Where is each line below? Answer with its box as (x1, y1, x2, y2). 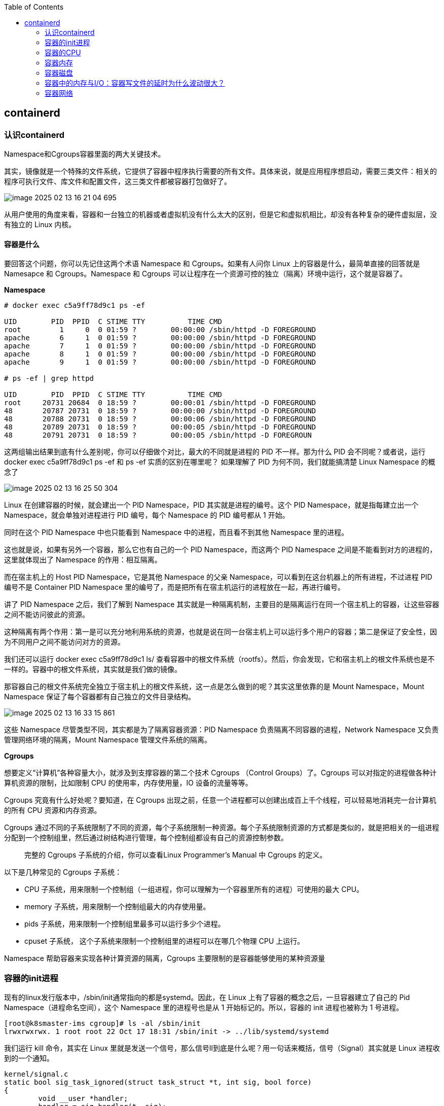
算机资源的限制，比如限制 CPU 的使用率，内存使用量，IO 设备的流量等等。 (4, 778, 252, 788)
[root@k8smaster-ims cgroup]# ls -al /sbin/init (4, 1019, 201, 1028)
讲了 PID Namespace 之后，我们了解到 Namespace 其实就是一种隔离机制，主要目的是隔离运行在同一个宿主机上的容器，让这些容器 (4, 600, 439, 609)
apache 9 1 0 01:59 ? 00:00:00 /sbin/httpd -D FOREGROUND (4, 358, 316, 367)
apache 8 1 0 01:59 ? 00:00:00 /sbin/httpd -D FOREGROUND (4, 350, 316, 359)
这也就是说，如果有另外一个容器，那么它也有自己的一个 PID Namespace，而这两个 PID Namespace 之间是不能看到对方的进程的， (4, 545, 437, 554)
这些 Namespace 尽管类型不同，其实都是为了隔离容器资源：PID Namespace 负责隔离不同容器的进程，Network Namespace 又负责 (4, 725, 439, 734)
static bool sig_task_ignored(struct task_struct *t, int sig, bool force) (4, 1078, 312, 1087)
